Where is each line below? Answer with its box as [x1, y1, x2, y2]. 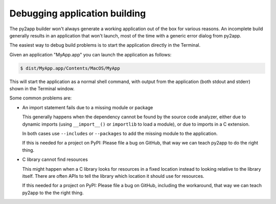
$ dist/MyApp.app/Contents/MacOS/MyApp [20, 65, 120, 71]
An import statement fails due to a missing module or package [22, 104, 153, 110]
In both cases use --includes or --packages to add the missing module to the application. [22, 131, 218, 137]
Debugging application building [9, 8, 146, 19]
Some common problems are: [9, 95, 72, 101]
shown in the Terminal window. [9, 86, 75, 92]
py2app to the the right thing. [22, 190, 84, 196]
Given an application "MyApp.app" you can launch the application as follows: [9, 51, 172, 57]
